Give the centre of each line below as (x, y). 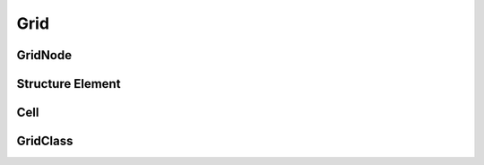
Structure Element (69, 84)
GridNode (44, 55)
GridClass (45, 141)
